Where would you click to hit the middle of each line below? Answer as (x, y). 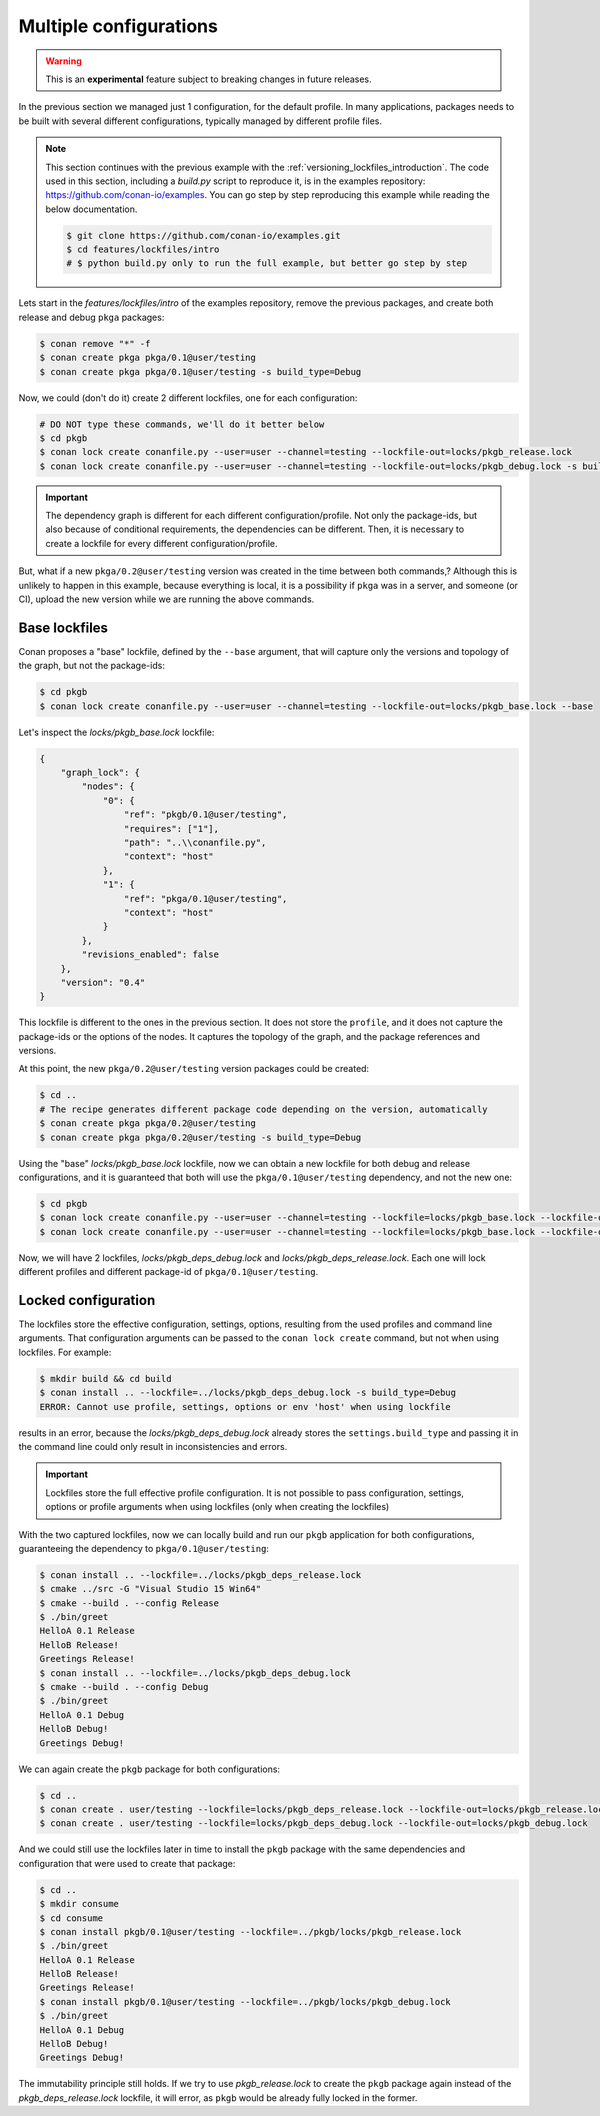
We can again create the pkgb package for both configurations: (149, 1769)
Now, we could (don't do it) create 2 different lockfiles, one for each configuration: (188, 397)
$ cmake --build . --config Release (129, 1603)
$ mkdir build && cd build (105, 1378)
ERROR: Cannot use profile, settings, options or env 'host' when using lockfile (245, 1406)
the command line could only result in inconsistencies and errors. (153, 1446)
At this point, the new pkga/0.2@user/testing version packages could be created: (194, 1069)
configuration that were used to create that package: (127, 1863)
